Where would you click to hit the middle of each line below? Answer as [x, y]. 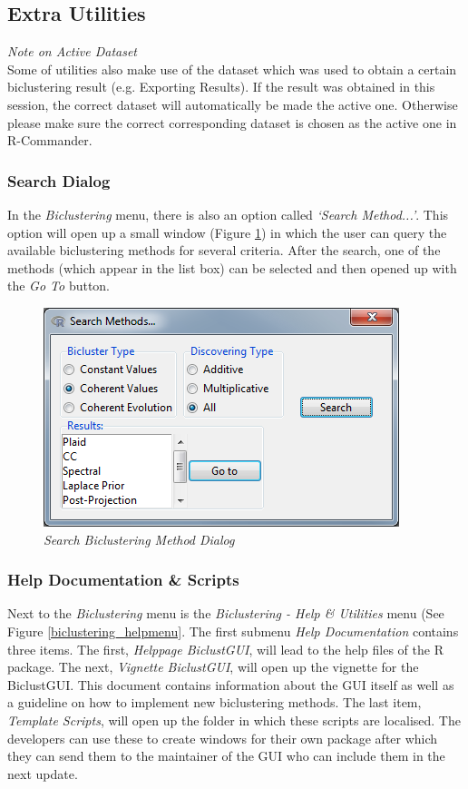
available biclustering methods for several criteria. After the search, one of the [224, 250]
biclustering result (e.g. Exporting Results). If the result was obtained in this [221, 87]
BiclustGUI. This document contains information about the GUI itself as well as [231, 684]
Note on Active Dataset [72, 51]
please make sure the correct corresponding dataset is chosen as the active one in [232, 122]
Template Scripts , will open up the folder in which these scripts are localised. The [234, 720]
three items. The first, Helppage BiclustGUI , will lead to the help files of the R [225, 649]
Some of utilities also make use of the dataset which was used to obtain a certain [232, 69]
